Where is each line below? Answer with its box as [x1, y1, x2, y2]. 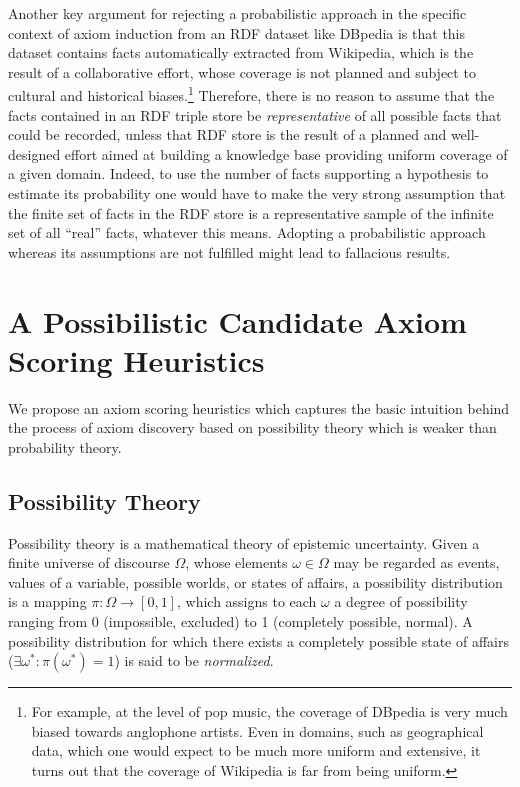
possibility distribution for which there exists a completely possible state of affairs [8, 630, 509, 651]
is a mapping [8, 591, 87, 612]
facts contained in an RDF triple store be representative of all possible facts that [8, 104, 502, 125]
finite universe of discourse [8, 552, 170, 573]
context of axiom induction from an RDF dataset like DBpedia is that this [8, 22, 466, 43]
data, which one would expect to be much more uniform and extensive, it [31, 740, 481, 761]
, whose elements [185, 552, 288, 573]
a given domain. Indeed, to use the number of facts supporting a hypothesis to [8, 163, 489, 184]
